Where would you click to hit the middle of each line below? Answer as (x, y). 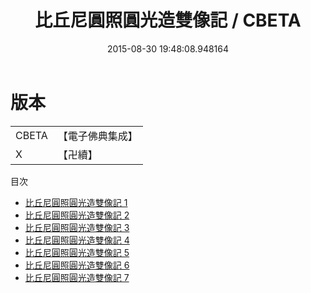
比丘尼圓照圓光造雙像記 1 (76, 202)
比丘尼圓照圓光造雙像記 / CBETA (168, 20)
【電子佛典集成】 (97, 136)
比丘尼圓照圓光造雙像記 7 (77, 277)
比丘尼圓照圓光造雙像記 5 (77, 252)
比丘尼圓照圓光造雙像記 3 (77, 227)
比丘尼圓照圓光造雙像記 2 (77, 215)
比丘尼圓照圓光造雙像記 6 (77, 265)
